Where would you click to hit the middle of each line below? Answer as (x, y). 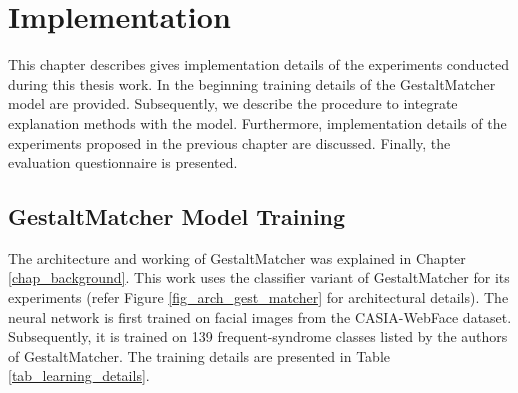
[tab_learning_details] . (79, 375)
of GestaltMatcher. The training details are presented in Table (199, 355)
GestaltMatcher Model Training (177, 216)
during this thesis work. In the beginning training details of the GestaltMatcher (252, 83)
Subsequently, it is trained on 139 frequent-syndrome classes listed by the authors (258, 336)
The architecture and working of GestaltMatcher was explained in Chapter (237, 257)
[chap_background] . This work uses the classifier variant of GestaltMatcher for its (259, 277)
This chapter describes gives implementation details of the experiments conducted (259, 64)
